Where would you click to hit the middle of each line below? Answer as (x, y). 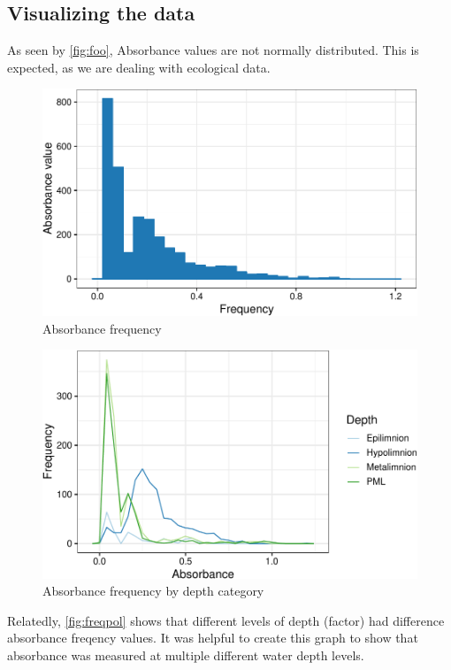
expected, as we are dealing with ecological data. (139, 67)
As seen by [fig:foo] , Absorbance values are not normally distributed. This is (213, 50)
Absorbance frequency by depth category (153, 591)
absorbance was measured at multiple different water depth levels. (186, 655)
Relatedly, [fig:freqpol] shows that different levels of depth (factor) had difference (226, 620)
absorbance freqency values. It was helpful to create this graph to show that (213, 638)
